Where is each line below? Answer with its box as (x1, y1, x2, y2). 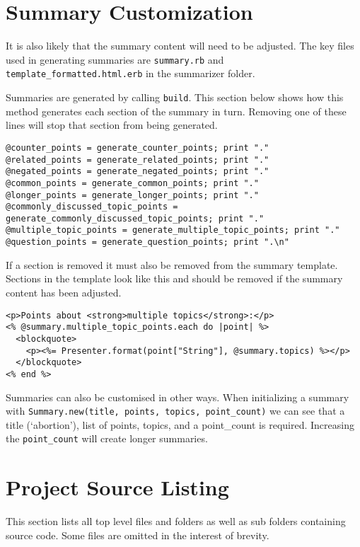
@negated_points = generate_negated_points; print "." (6, 166, 269, 177)
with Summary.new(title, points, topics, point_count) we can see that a (6, 403, 345, 418)
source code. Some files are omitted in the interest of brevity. (6, 527, 269, 542)
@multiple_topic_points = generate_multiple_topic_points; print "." (6, 225, 340, 236)
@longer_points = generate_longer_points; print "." (6, 190, 259, 200)
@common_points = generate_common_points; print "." (6, 178, 259, 188)
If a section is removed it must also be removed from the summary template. (6, 257, 338, 272)
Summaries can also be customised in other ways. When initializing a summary (6, 389, 349, 404)
